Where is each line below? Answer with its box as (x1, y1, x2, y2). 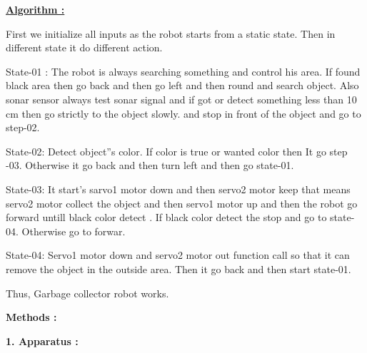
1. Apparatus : (6, 333, 79, 348)
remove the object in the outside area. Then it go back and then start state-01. (6, 261, 351, 276)
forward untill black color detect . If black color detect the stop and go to (6, 210, 327, 225)
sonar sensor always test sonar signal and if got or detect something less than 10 (6, 91, 357, 106)
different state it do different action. (6, 40, 163, 55)
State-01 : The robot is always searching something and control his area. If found (6, 63, 361, 78)
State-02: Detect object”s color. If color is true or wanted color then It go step (6, 143, 348, 158)
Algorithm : (6, 2, 65, 16)
